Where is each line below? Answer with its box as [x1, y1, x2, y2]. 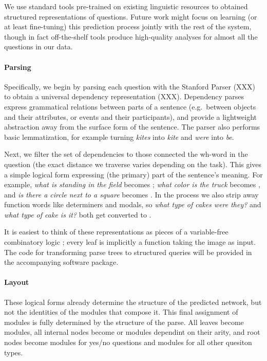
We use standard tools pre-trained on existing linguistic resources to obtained [4, 1, 248, 11]
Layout [4, 277, 29, 287]
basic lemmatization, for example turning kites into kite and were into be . [4, 131, 234, 142]
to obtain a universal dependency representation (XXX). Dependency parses [4, 91, 244, 102]
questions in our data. [4, 41, 73, 52]
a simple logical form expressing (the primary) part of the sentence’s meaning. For [4, 169, 263, 179]
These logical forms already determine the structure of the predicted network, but [4, 296, 262, 307]
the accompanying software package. [4, 257, 119, 267]
